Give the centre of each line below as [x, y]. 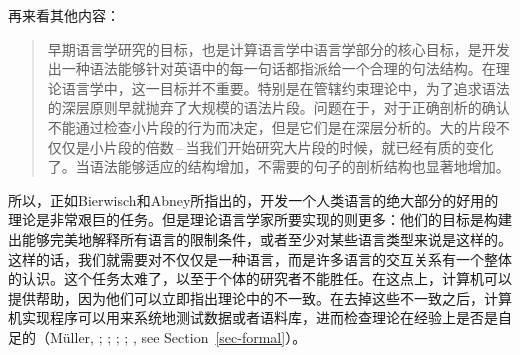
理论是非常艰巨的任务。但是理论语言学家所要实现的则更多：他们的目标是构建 [260, 219]
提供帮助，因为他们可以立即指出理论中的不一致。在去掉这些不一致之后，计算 [260, 297]
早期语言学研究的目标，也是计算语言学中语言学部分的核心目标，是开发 [278, 48]
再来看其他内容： [64, 15]
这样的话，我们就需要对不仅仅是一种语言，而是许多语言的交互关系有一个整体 [260, 258]
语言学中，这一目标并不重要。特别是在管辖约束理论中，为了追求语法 [285, 87]
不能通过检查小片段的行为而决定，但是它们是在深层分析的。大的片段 [271, 126]
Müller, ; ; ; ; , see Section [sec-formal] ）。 [178, 336]
